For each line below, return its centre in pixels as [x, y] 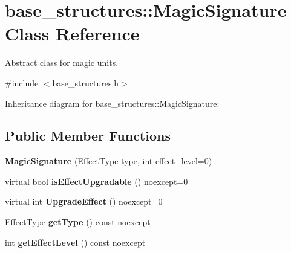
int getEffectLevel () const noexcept [75, 242]
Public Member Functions [88, 136]
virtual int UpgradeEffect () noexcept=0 [84, 201]
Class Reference [72, 34]
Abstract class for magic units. [62, 62]
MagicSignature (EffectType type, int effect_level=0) [109, 161]
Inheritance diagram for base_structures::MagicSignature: [112, 103]
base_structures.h [86, 82]
